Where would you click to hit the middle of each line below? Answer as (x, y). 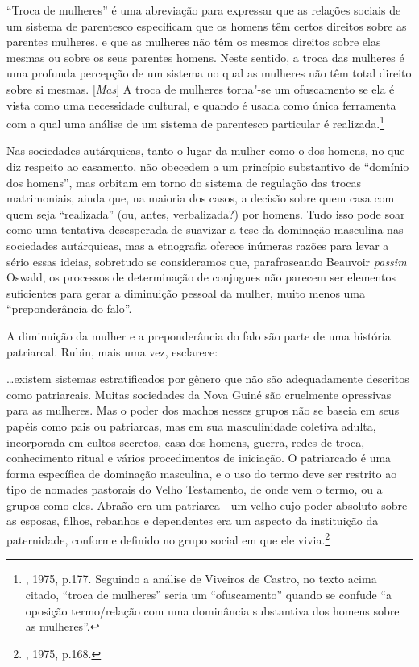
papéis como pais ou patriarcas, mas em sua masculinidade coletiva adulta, (191, 425)
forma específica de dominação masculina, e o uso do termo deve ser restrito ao (202, 473)
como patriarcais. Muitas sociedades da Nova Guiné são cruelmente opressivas (199, 394)
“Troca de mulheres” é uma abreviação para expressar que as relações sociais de (204, 10)
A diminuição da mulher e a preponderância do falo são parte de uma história (199, 335)
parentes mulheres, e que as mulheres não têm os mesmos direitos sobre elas (194, 42)
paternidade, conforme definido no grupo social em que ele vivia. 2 (168, 538)
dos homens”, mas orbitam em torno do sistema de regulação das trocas (184, 182)
